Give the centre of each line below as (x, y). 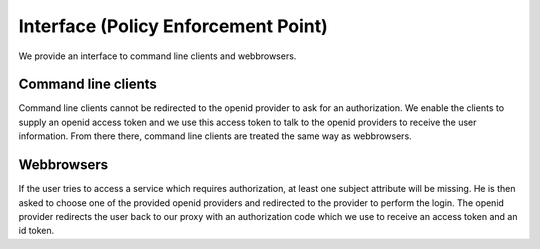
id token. (36, 231)
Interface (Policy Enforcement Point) (173, 26)
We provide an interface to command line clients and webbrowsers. (157, 56)
